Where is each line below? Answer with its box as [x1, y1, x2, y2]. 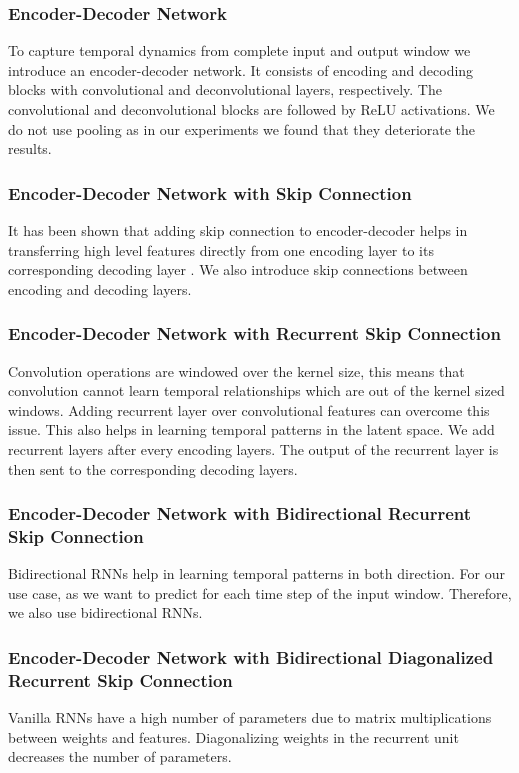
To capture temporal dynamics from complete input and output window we [8, 40, 471, 61]
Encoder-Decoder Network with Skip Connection [8, 180, 412, 205]
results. [8, 138, 52, 159]
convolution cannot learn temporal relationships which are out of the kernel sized [8, 380, 505, 401]
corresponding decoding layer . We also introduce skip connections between [8, 259, 468, 280]
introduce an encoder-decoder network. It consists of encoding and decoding [8, 59, 474, 80]
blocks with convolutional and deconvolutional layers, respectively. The [8, 79, 442, 100]
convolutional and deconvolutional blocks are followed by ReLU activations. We [8, 99, 495, 119]
